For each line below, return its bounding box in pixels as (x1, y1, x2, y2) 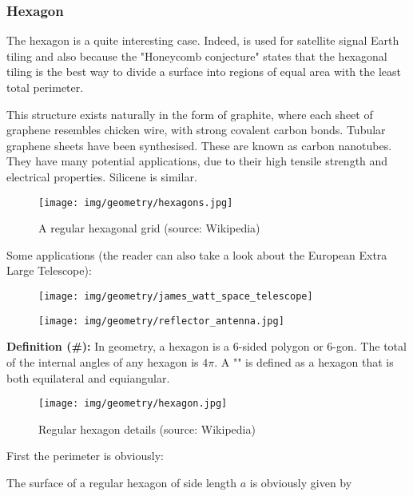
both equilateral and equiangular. (6, 369, 170, 386)
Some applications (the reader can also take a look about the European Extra (6, 246, 387, 263)
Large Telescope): (6, 262, 92, 279)
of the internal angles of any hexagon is (6, 353, 199, 370)
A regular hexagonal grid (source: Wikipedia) (38, 220, 260, 236)
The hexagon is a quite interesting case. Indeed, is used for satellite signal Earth (6, 32, 399, 49)
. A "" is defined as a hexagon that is (214, 353, 394, 370)
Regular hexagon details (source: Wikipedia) (38, 420, 256, 437)
